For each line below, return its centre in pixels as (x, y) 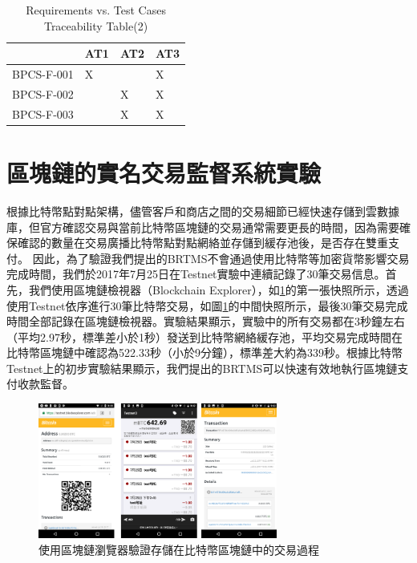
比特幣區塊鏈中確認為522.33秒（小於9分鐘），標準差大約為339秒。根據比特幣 (204, 352)
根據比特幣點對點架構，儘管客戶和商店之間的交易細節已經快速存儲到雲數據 (203, 211)
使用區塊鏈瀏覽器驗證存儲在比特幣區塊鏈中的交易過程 (179, 549)
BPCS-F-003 (43, 113)
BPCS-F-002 (43, 93)
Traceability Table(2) (96, 25)
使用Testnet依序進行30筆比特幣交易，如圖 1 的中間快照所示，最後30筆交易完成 (207, 305)
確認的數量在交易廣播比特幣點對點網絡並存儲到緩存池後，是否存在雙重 (202, 243)
